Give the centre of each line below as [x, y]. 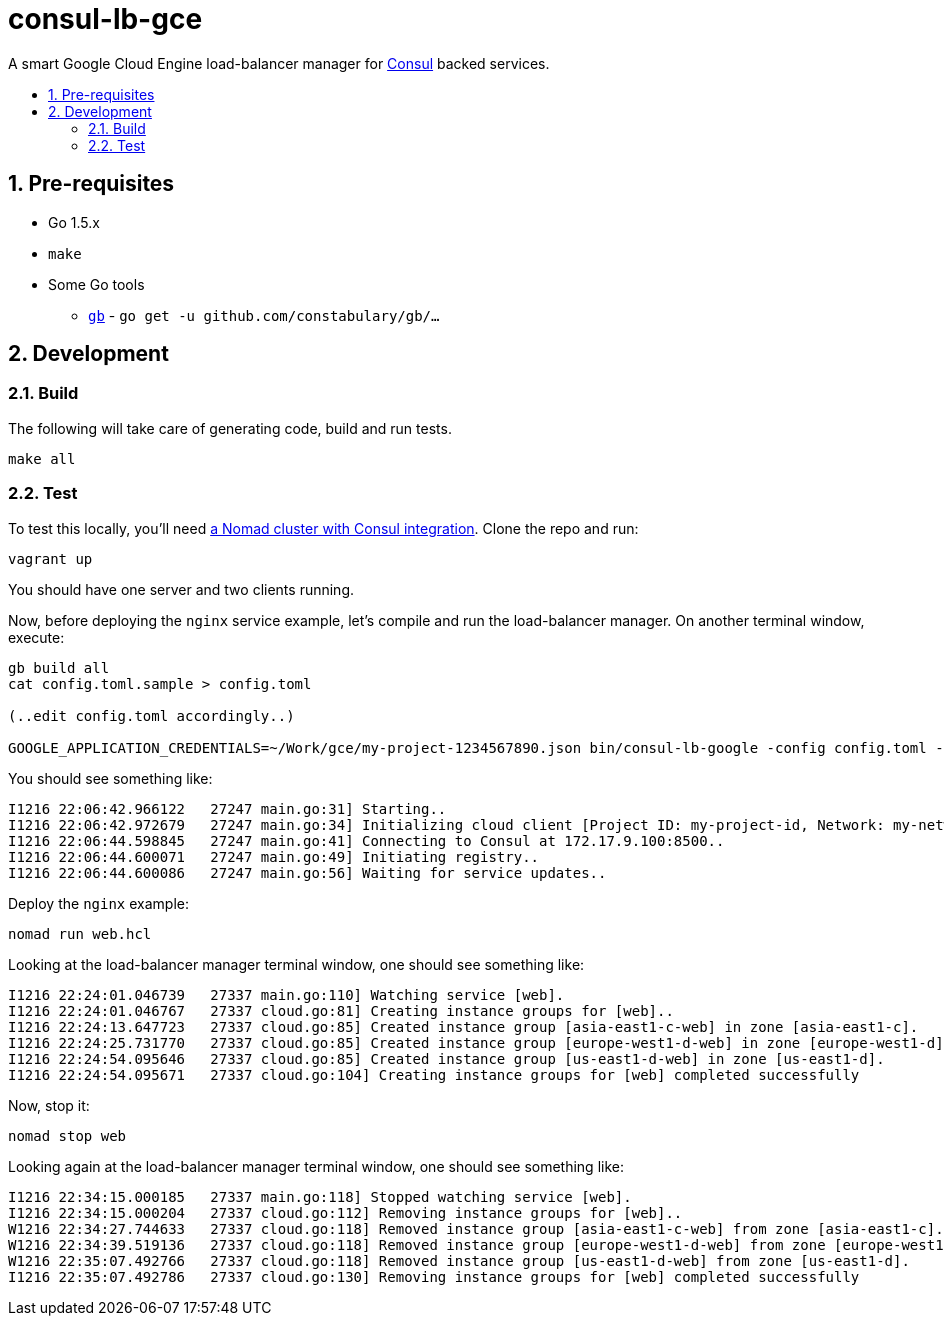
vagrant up [50, 558]
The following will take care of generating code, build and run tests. [230, 428]
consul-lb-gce [105, 19]
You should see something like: [110, 778]
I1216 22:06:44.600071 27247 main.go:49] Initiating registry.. [274, 856]
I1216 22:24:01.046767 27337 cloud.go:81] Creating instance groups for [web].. [341, 1010]
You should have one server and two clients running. [181, 589]
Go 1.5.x [74, 222]
